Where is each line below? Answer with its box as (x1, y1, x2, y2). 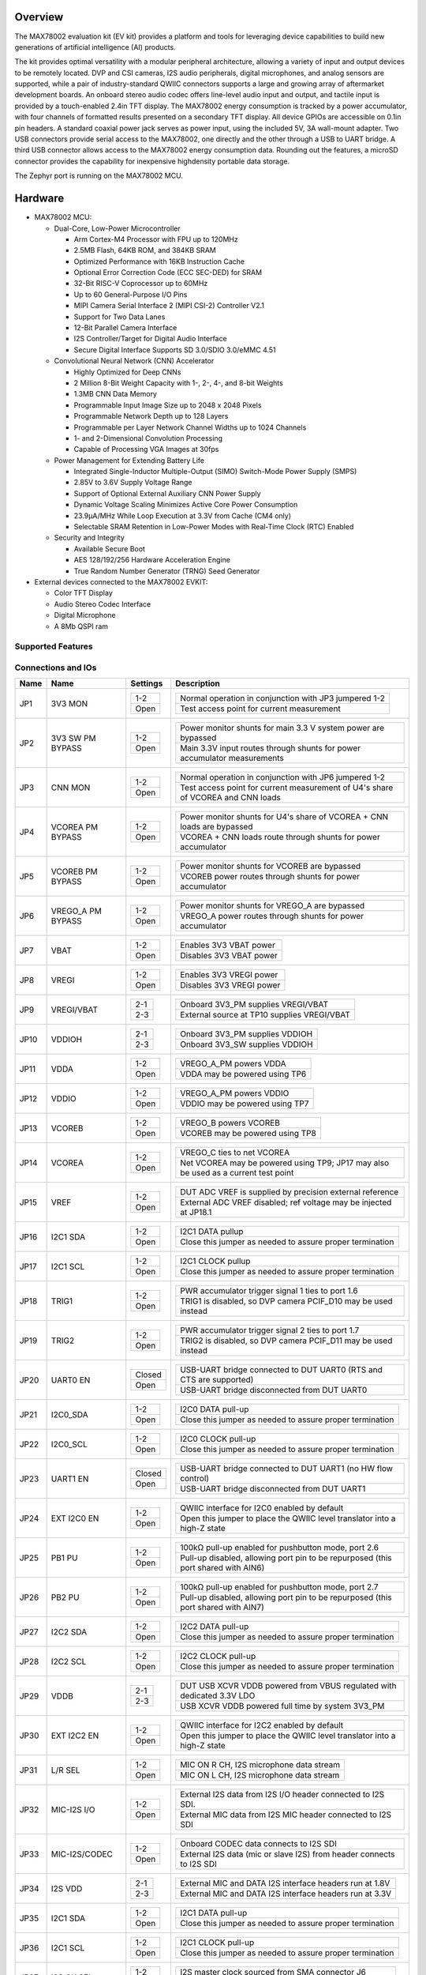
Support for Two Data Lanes (73, 312, 166, 322)
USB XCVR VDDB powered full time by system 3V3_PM (180, 1701, 385, 1712)
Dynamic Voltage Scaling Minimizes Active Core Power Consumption (73, 500, 298, 510)
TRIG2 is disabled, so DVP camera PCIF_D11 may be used (180, 1335, 393, 1346)
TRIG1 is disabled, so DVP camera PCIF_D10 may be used (180, 1296, 394, 1307)
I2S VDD (50, 1883, 83, 1894)
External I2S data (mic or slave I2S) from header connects (180, 1849, 395, 1860)
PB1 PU (50, 1552, 78, 1563)
